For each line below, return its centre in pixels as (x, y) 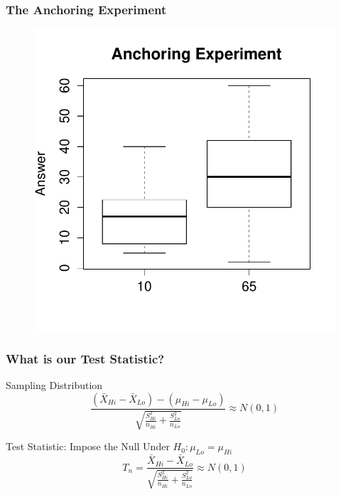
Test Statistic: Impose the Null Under (88, 446)
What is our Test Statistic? (85, 358)
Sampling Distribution (54, 385)
